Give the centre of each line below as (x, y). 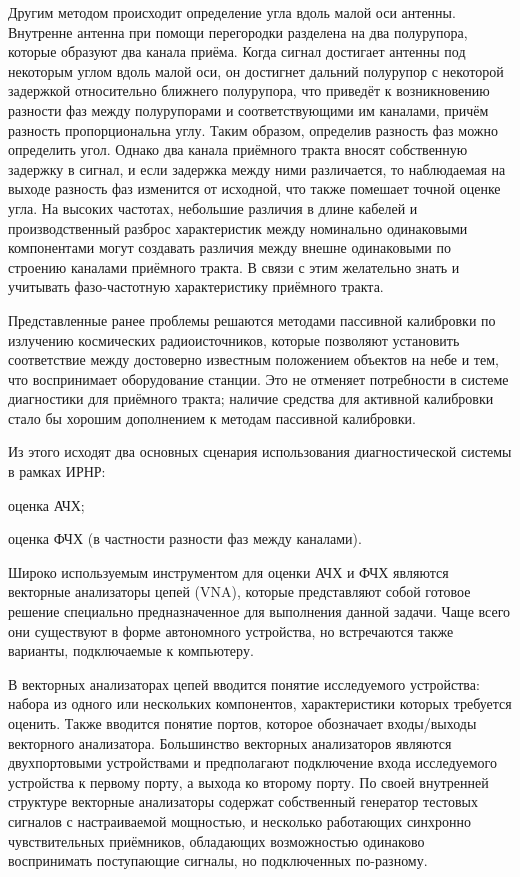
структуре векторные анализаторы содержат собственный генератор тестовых (243, 801)
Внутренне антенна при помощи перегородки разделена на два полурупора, (238, 31)
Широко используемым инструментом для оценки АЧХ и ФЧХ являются (228, 571)
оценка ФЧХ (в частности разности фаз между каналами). (185, 538)
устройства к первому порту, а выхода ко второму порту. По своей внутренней (248, 781)
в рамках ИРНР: (57, 471)
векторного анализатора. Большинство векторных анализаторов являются (230, 742)
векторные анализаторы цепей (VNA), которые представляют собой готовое (239, 591)
